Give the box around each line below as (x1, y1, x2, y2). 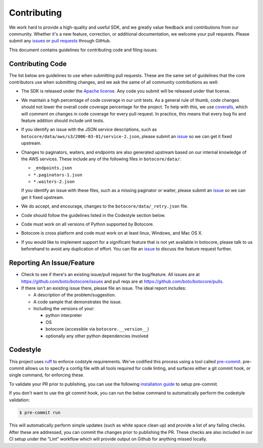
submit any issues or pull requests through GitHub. (9, 38, 111, 44)
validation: (9, 397, 30, 403)
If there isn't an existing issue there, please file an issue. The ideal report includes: (21, 285, 187, 291)
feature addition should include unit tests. (21, 117, 105, 123)
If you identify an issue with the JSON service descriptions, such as (21, 127, 157, 133)
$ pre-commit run (19, 410, 61, 415)
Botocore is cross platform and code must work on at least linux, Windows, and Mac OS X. (21, 230, 203, 236)
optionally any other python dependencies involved (45, 333, 149, 339)
